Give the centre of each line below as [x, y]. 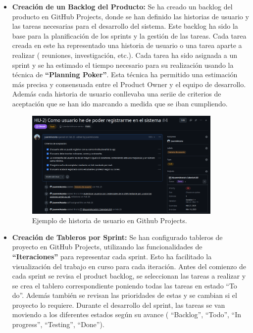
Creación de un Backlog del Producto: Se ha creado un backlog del [122, 6]
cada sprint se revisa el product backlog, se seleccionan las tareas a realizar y [129, 276]
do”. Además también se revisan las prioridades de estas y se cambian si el [125, 295]
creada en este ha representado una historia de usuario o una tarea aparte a [127, 45]
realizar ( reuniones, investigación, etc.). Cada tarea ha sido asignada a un [125, 55]
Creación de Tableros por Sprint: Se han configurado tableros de [117, 237]
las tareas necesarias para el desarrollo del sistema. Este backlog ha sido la [125, 26]
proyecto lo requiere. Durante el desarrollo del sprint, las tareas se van [119, 305]
